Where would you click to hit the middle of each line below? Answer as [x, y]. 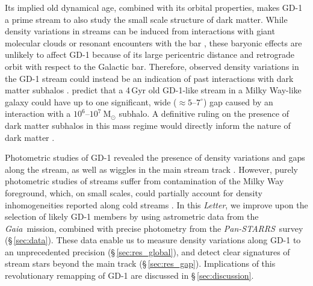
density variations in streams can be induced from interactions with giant [140, 31]
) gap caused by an [238, 101]
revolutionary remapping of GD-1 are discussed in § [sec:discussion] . [129, 275]
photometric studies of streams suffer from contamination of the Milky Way [144, 181]
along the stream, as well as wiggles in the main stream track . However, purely [152, 169]
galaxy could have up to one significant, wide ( [91, 101]
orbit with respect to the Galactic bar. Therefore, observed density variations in [152, 66]
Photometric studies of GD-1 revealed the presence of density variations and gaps [155, 157]
